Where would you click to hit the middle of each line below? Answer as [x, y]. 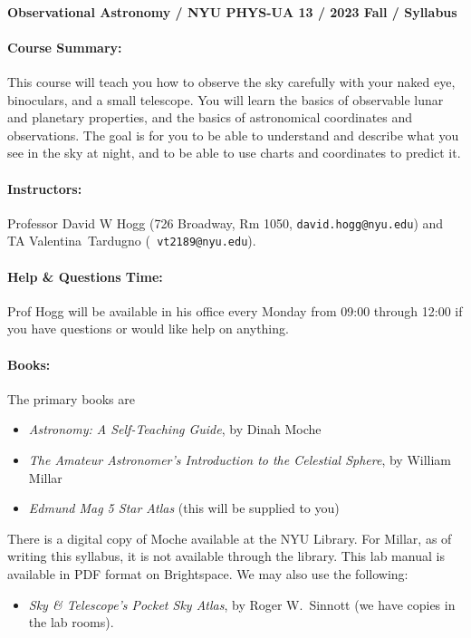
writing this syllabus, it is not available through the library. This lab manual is [226, 556]
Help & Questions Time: [85, 276]
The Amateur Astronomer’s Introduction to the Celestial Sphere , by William [240, 460]
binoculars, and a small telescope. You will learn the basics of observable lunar [226, 99]
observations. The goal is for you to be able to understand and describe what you [233, 135]
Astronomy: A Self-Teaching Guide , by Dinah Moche [175, 429]
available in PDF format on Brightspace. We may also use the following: [208, 574]
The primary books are [71, 398]
